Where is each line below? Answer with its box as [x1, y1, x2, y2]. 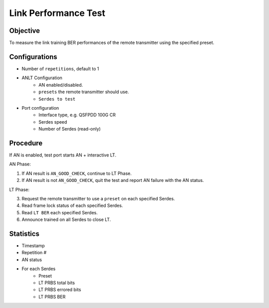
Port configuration [21, 105, 59, 111]
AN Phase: [9, 161, 31, 167]
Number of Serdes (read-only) [38, 126, 101, 132]
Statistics [9, 229, 40, 238]
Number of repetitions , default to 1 [21, 65, 99, 72]
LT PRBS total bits [38, 280, 75, 286]
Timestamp [21, 243, 45, 249]
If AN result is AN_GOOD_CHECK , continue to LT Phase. [21, 170, 132, 176]
